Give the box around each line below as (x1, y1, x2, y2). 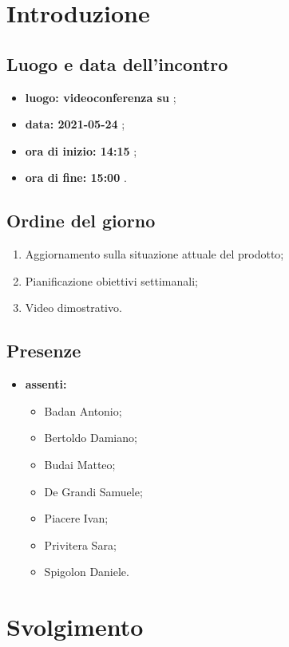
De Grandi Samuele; (44, 483, 143, 499)
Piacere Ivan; (44, 510, 109, 527)
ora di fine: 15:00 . (25, 169, 127, 186)
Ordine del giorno (6, 208, 156, 233)
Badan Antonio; (44, 402, 122, 419)
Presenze (6, 338, 81, 363)
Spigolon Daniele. (44, 563, 129, 580)
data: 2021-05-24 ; (25, 116, 125, 132)
